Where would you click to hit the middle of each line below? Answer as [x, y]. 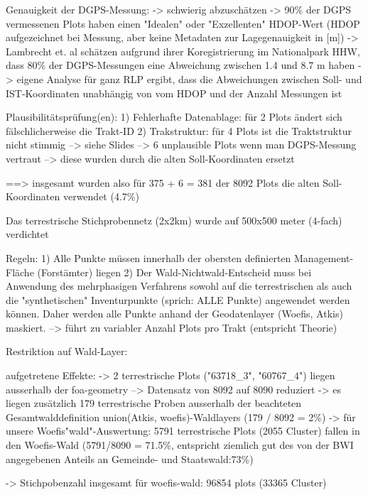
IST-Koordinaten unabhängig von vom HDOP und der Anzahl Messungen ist [174, 93]
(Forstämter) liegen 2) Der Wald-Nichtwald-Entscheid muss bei [174, 272]
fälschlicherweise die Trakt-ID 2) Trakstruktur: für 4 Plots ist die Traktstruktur [179, 130]
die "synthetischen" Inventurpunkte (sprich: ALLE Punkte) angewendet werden [178, 299]
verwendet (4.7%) [101, 196]
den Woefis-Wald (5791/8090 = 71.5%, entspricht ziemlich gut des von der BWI [180, 445]
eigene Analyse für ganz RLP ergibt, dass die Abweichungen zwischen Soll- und [189, 78]
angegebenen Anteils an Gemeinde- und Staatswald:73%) [130, 458]
